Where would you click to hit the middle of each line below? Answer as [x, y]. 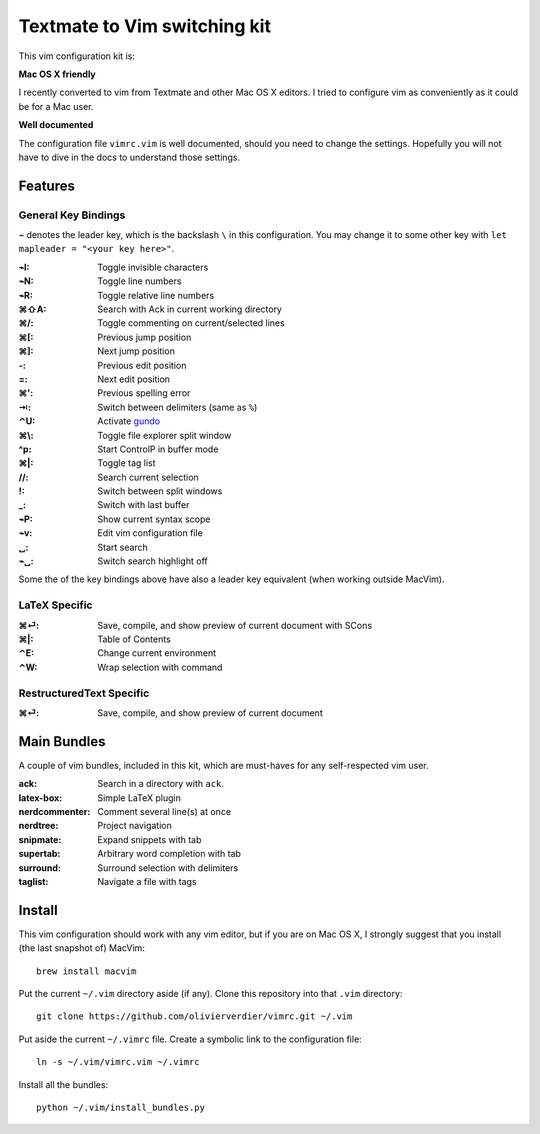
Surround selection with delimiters [168, 867]
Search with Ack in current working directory [189, 309]
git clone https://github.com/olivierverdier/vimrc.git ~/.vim [194, 1016]
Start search [123, 547]
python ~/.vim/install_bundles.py [120, 1107]
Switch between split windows [160, 491]
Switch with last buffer [143, 505]
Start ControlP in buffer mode [158, 449]
